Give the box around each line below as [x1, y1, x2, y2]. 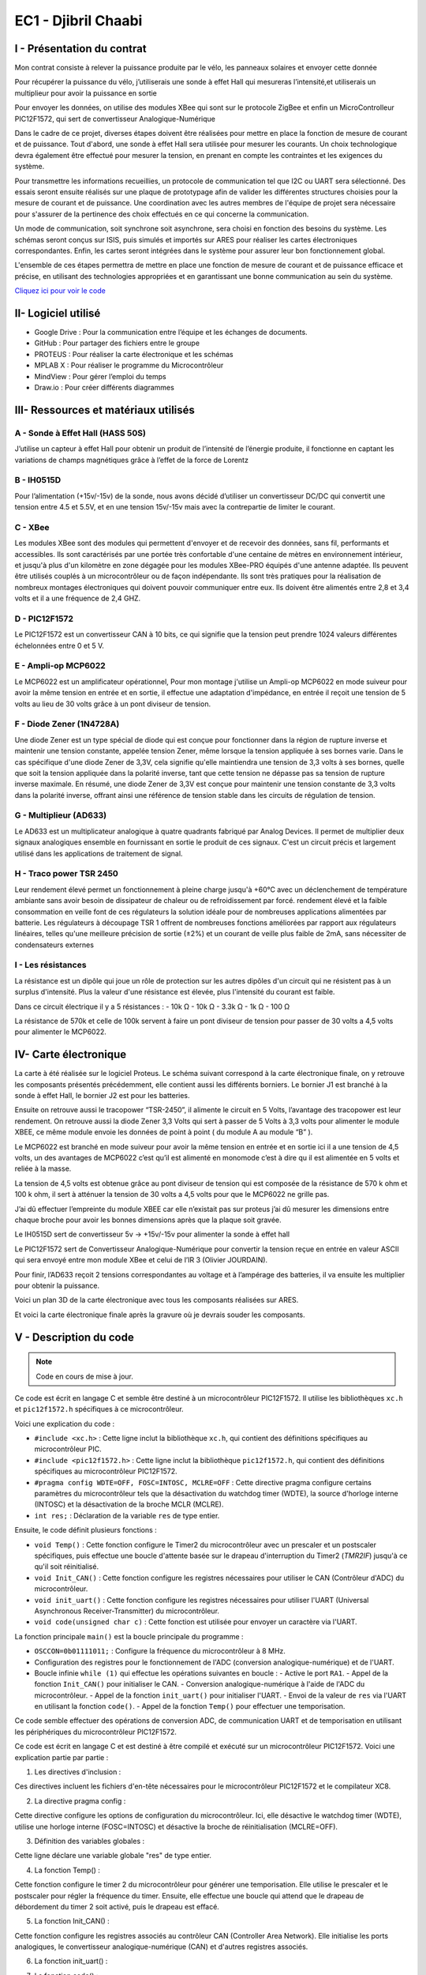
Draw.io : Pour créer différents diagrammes [34, 382, 175, 392]
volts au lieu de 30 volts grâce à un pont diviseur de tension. [14, 699, 211, 709]
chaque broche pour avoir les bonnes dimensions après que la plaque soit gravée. [14, 1215, 282, 1224]
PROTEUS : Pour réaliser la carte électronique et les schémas [34, 349, 234, 359]
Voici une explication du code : [14, 1419, 115, 1428]
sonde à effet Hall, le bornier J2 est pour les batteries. [14, 1091, 190, 1100]
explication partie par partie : [14, 1752, 109, 1762]
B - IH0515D [14, 475, 62, 486]
